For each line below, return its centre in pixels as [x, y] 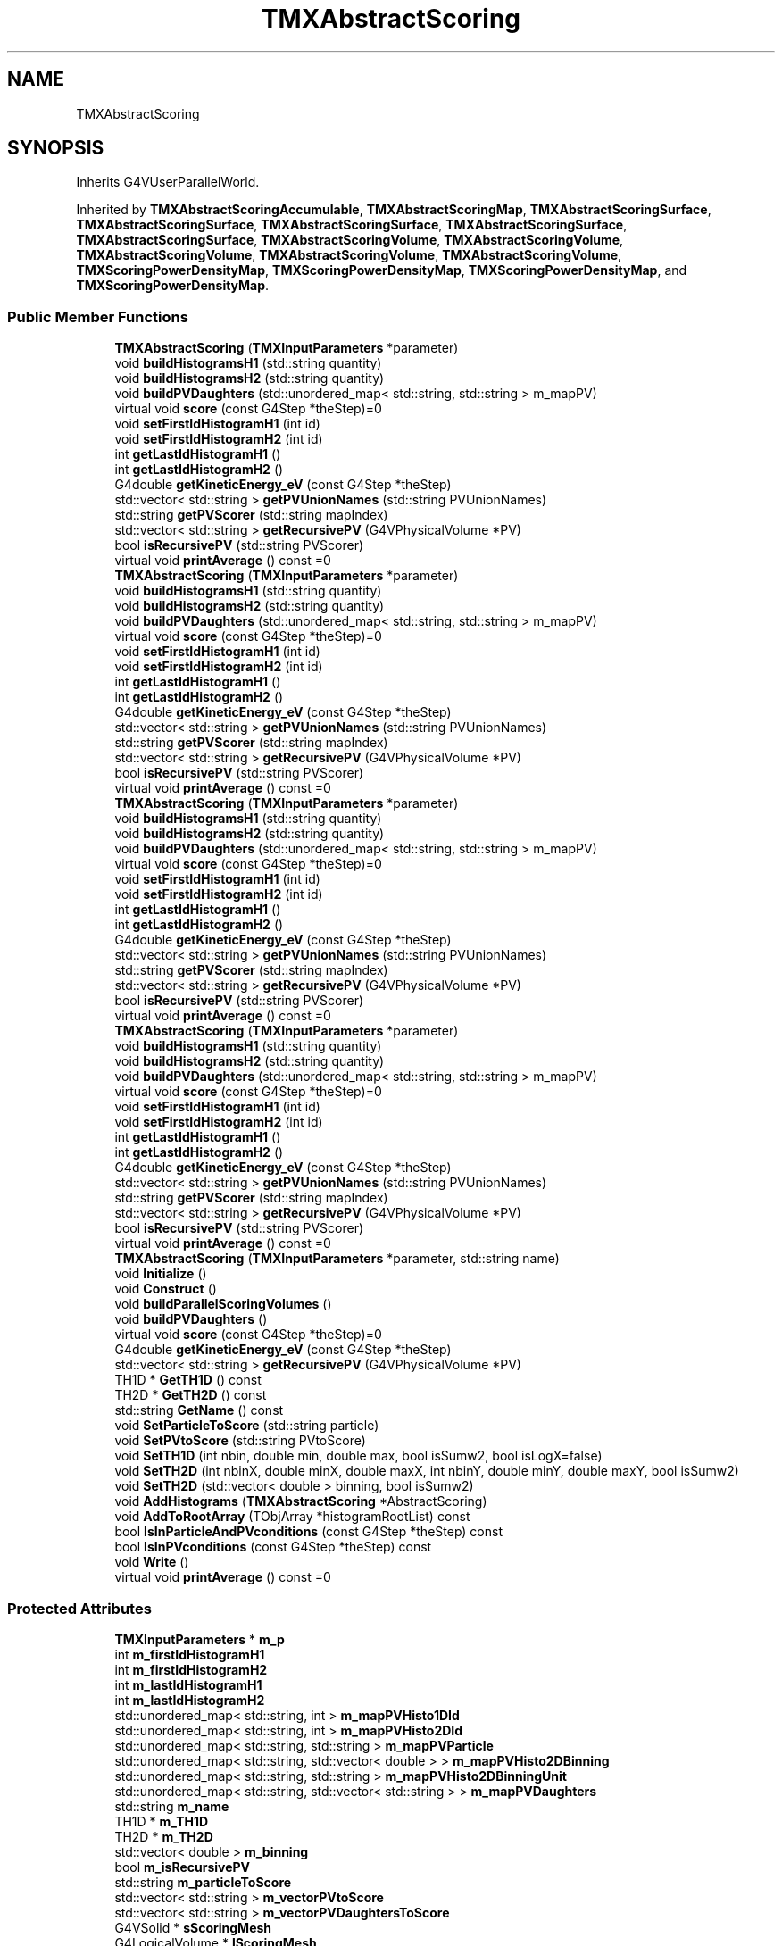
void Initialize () [161, 1274]
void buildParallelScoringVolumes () [223, 1304]
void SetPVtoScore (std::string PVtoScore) [240, 1441]
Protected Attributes [79, 1608]
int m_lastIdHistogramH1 [188, 1684]
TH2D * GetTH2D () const [191, 1395]
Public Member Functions [98, 316]
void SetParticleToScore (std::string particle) [247, 1426]
